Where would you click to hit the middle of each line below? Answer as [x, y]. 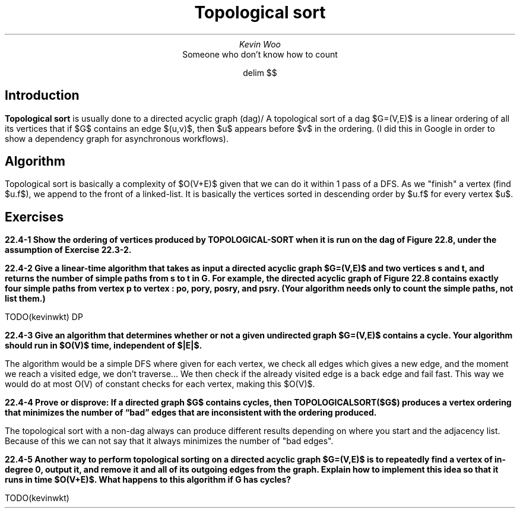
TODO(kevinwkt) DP [44, 317]
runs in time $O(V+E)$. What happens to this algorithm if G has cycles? [148, 480]
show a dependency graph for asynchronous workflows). [117, 138]
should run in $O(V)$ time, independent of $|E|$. [104, 346]
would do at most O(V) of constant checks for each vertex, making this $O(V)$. [160, 384]
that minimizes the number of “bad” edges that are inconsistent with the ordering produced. [191, 413]
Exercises [34, 217]
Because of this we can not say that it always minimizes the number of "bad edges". [169, 441]
